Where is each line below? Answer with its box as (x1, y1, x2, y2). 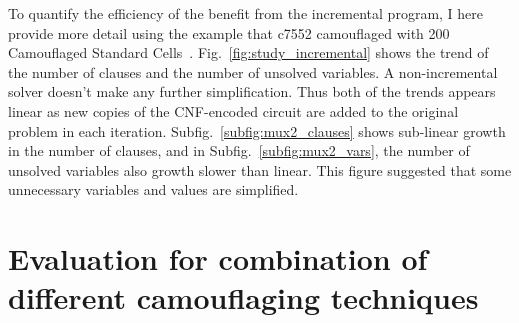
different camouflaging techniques (8, 277, 479, 318)
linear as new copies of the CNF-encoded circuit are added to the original (8, 100, 459, 121)
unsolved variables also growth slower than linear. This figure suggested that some (8, 159, 512, 180)
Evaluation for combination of (8, 238, 428, 279)
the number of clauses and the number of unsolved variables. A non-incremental (8, 61, 498, 82)
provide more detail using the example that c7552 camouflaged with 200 (8, 22, 450, 43)
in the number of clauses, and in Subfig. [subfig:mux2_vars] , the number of (8, 140, 470, 161)
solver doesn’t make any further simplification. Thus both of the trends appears (8, 81, 496, 102)
